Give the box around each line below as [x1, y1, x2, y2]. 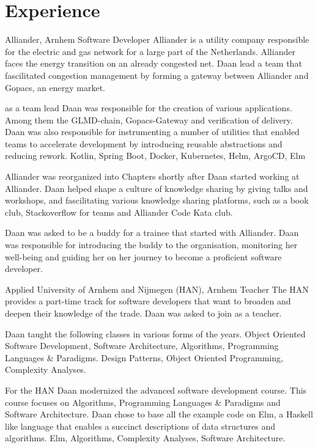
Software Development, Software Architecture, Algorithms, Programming [5, 339, 279, 352]
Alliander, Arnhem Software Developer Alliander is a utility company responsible [5, 33, 309, 46]
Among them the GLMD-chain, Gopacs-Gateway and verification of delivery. [5, 113, 293, 126]
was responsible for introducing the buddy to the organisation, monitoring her [5, 238, 298, 251]
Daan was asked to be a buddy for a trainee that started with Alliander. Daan [5, 226, 299, 239]
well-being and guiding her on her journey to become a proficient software [5, 250, 282, 263]
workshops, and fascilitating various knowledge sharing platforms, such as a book [5, 194, 309, 207]
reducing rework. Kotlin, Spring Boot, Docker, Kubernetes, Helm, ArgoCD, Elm [5, 149, 306, 162]
